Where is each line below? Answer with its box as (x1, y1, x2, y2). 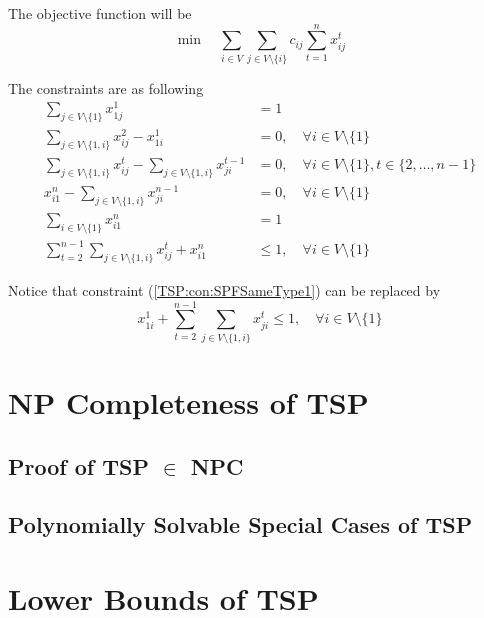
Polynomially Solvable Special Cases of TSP (8, 509, 473, 540)
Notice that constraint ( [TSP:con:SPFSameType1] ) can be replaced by (8, 280, 441, 301)
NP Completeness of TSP (8, 382, 369, 422)
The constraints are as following (8, 77, 204, 98)
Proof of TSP (8, 450, 149, 481)
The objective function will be (8, 3, 192, 23)
